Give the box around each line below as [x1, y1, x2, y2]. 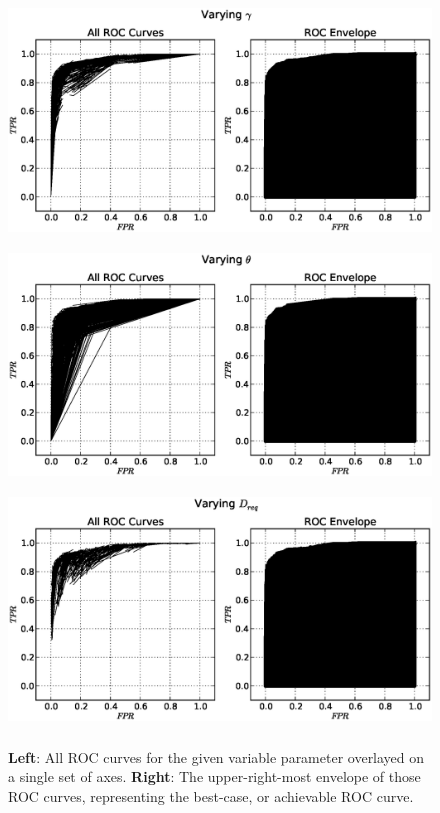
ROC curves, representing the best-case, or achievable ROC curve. [8, 785, 414, 806]
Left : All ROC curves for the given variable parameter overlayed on [8, 746, 425, 767]
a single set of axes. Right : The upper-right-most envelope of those [8, 766, 421, 787]
